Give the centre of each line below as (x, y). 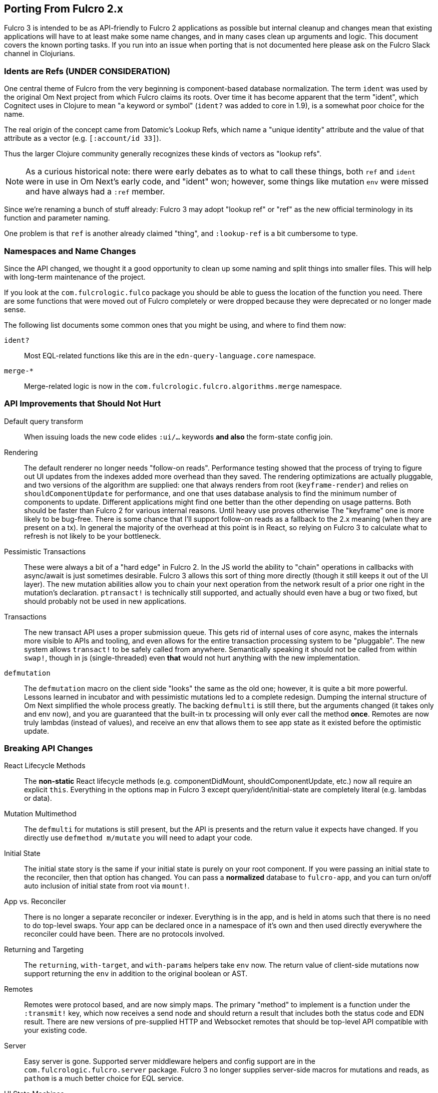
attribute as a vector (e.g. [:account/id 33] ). (83, 138)
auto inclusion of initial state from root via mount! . (107, 886)
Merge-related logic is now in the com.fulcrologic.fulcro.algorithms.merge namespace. (183, 386)
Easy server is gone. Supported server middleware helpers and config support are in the (170, 1061)
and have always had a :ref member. (95, 192)
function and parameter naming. (57, 218)
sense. (15, 309)
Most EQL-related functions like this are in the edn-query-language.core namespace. (170, 355)
